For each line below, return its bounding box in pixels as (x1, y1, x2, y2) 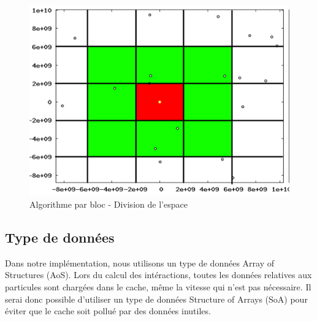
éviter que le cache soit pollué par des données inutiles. (5, 304, 211, 317)
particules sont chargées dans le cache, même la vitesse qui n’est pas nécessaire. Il (5, 280, 311, 293)
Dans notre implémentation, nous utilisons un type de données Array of (5, 256, 274, 269)
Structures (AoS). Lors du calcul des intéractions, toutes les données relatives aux (5, 268, 312, 281)
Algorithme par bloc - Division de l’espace (29, 197, 188, 210)
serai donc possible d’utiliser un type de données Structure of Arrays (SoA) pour (5, 292, 308, 305)
